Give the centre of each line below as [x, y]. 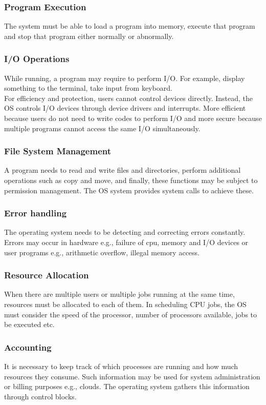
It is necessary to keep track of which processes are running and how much [121, 366]
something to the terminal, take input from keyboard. [88, 88]
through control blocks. [40, 396]
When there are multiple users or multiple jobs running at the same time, [119, 294]
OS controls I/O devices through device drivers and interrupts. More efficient [125, 108]
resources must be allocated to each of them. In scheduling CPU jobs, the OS [125, 304]
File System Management [58, 151]
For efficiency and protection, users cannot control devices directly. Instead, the [129, 98]
